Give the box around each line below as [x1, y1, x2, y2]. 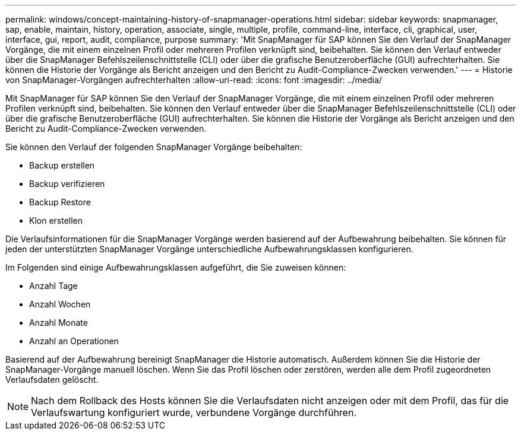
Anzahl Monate [29, 317, 88, 328]
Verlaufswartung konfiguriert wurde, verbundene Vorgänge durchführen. [31, 407, 356, 418]
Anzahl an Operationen [29, 336, 119, 346]
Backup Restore [29, 197, 91, 207]
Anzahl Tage [29, 281, 78, 291]
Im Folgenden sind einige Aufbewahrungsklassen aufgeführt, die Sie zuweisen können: [5, 262, 346, 272]
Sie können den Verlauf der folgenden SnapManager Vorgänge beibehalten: [5, 142, 302, 152]
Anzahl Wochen [29, 299, 91, 309]
